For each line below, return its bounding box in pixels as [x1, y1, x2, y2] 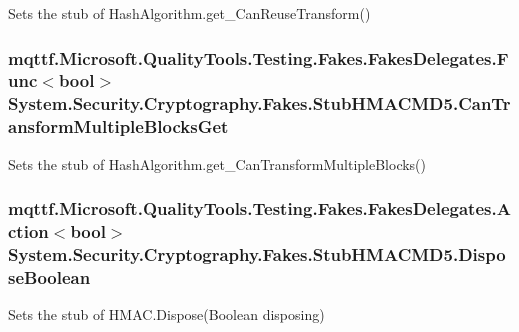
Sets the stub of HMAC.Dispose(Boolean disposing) [8, 304, 325, 325]
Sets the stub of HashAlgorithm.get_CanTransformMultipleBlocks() [8, 153, 427, 174]
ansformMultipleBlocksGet [8, 114, 229, 139]
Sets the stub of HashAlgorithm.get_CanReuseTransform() [8, 3, 371, 23]
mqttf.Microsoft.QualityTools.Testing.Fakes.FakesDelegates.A [8, 196, 511, 221]
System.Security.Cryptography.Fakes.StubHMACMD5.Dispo [8, 241, 506, 266]
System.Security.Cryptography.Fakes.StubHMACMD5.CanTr [8, 91, 511, 116]
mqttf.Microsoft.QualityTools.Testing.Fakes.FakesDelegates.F [8, 45, 509, 70]
